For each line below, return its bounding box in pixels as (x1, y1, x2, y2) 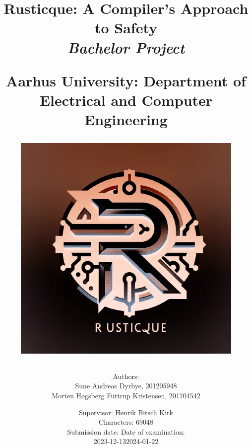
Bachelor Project (67, 37, 185, 58)
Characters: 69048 (99, 417, 153, 427)
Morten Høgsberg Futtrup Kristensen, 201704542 (52, 390, 200, 400)
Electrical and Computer (39, 89, 213, 110)
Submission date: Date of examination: (67, 426, 185, 437)
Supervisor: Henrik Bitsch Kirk (79, 407, 173, 417)
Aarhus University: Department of (6, 70, 246, 90)
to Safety (94, 17, 158, 38)
